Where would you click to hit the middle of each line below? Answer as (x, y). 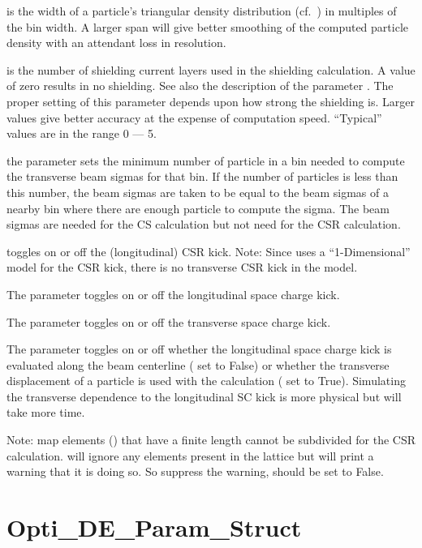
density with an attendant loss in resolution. (116, 43)
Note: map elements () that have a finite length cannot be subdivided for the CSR (211, 440)
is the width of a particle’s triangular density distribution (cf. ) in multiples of (202, 11)
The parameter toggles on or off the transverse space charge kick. (169, 321)
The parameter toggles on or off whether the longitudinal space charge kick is (199, 349)
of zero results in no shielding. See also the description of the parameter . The (200, 86)
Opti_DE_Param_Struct (154, 527)
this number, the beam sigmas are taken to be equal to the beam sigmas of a (198, 192)
